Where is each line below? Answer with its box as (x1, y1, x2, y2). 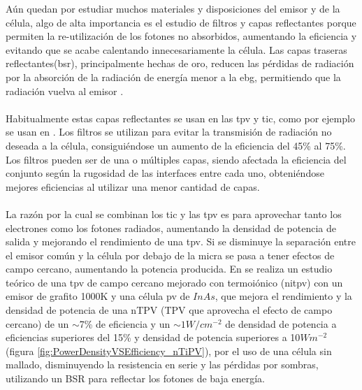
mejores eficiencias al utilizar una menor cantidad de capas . (6, 179, 260, 194)
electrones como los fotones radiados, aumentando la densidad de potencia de (6, 220, 336, 235)
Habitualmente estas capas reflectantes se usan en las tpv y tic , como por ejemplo (6, 110, 355, 125)
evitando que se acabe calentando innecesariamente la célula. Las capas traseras (6, 42, 347, 57)
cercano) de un (6, 316, 69, 331)
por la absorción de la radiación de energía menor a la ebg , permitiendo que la (6, 69, 341, 84)
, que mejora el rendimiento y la (215, 289, 352, 303)
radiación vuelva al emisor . (6, 83, 124, 98)
